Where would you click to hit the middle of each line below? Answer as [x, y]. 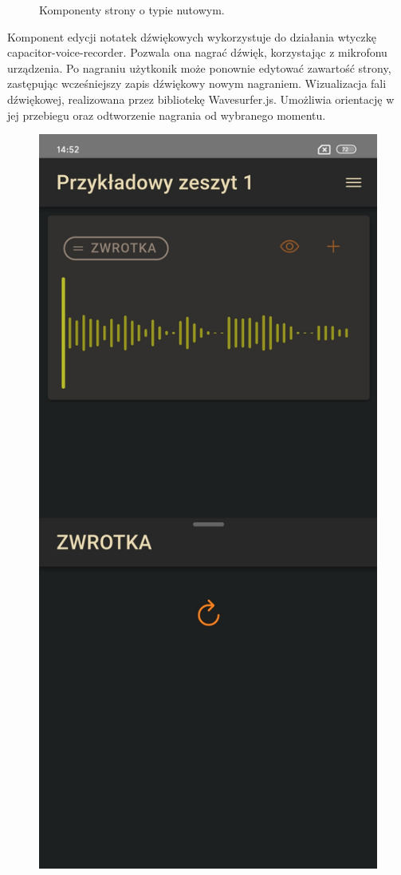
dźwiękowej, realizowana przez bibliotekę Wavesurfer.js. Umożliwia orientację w [201, 99]
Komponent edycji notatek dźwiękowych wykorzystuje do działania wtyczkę [192, 36]
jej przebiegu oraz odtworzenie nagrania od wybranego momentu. [167, 115]
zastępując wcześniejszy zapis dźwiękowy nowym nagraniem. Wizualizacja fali [197, 83]
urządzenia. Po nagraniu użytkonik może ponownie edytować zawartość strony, [199, 67]
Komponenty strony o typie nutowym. [132, 10]
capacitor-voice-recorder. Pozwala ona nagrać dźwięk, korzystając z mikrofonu [197, 52]
